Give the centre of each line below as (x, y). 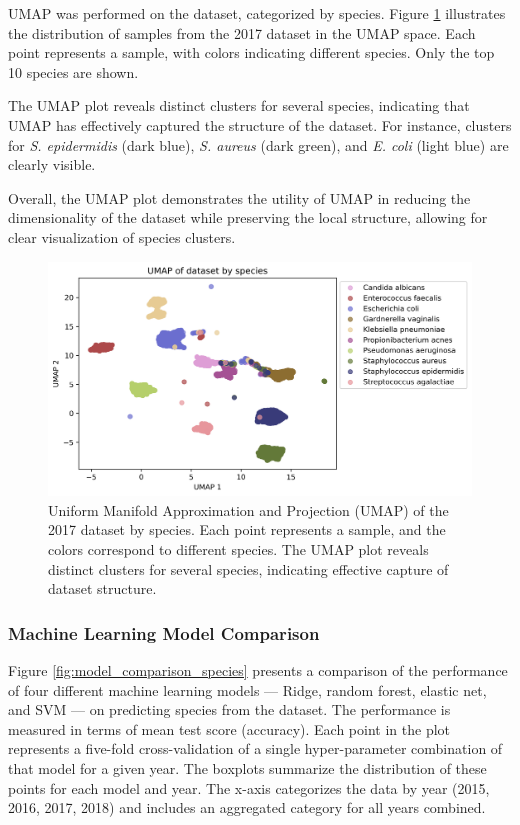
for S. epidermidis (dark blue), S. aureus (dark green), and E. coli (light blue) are (258, 144)
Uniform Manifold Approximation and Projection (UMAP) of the (248, 509)
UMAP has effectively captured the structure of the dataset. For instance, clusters (260, 124)
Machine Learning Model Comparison (164, 632)
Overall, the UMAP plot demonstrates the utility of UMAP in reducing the (239, 197)
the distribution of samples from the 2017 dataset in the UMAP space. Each (242, 32)
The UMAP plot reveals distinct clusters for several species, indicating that (239, 105)
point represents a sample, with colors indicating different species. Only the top (251, 52)
